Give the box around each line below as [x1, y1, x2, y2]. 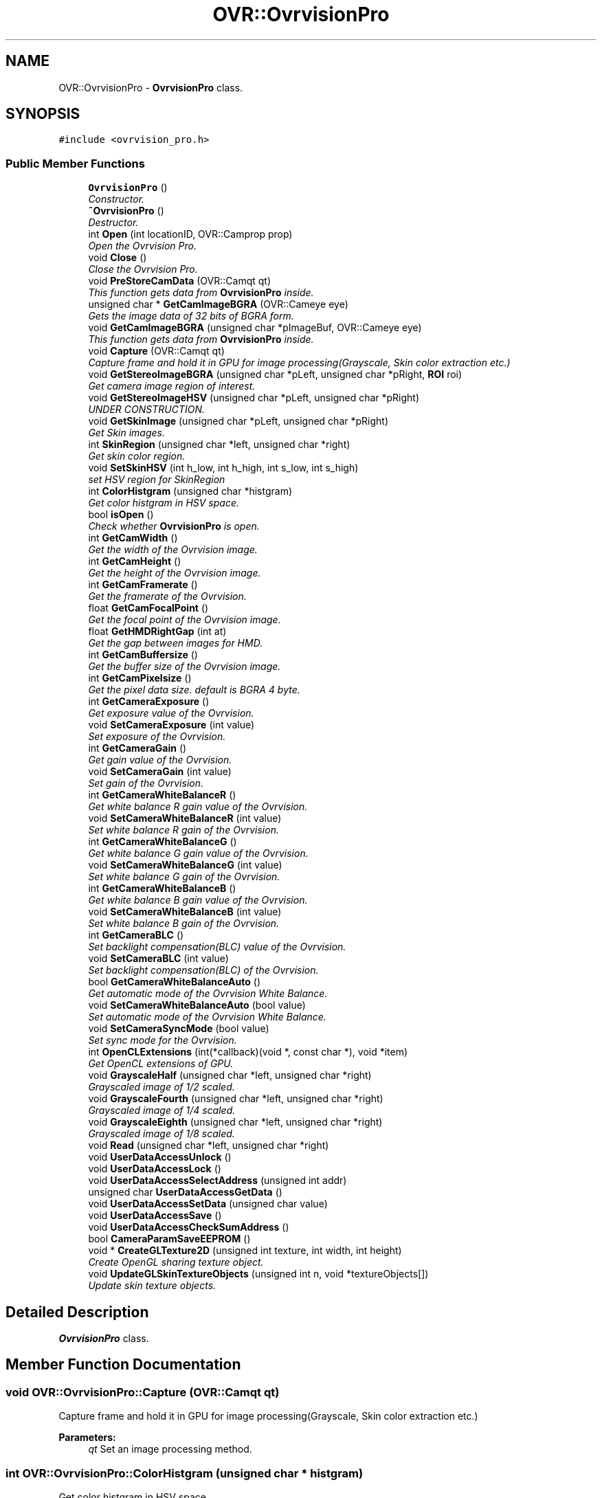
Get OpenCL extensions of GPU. [88, 1058, 234, 1070]
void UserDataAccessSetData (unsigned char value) [88, 1198, 328, 1210]
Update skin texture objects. [88, 1279, 216, 1292]
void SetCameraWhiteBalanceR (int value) [88, 812, 282, 825]
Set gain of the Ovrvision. [88, 777, 203, 790]
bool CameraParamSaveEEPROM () [88, 1233, 251, 1245]
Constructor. [88, 193, 145, 205]
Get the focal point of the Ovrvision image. [88, 614, 281, 626]
